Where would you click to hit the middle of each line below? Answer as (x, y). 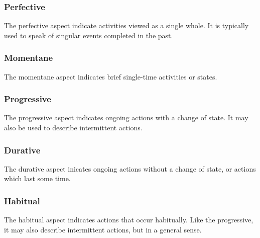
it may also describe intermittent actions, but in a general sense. (103, 229)
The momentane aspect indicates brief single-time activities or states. (111, 76)
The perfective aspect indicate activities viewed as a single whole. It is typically (126, 25)
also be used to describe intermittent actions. (73, 128)
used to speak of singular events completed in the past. (89, 35)
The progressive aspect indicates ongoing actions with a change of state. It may (126, 117)
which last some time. (37, 178)
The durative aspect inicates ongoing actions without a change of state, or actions (130, 168)
